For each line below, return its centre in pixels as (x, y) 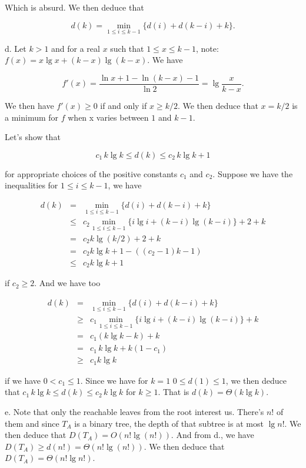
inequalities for (31, 185)
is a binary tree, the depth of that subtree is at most (169, 423)
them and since (32, 423)
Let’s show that (33, 137)
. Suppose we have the (253, 173)
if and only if (124, 106)
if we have (23, 380)
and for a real (76, 48)
